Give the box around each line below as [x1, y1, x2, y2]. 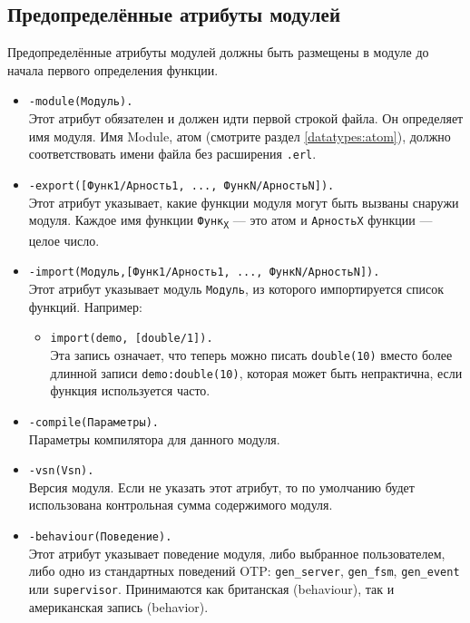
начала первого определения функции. [7, 60, 219, 79]
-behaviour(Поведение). [28, 530, 172, 543]
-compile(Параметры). [28, 415, 159, 429]
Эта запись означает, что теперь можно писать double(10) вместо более [50, 345, 453, 364]
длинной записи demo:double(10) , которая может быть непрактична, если [50, 363, 463, 382]
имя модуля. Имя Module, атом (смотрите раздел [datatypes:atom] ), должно [28, 126, 451, 145]
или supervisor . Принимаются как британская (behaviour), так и [28, 579, 395, 598]
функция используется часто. [50, 381, 211, 400]
